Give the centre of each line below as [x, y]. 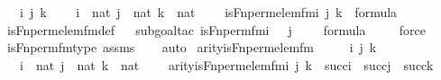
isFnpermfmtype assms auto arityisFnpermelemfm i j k [192, 47]
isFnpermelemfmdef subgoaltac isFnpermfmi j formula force [216, 29]
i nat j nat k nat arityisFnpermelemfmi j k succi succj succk [226, 64]
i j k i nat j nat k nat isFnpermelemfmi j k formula [208, 12]
